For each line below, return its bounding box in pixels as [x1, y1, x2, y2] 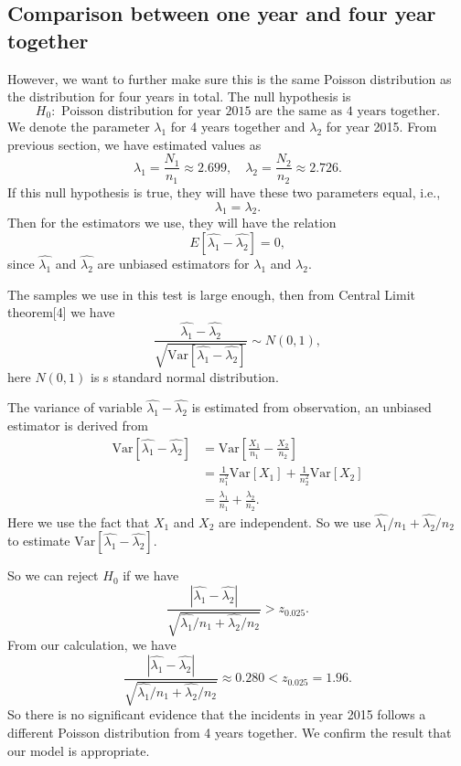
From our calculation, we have [7, 635, 177, 654]
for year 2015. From [326, 117, 437, 136]
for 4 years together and [170, 117, 306, 136]
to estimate [7, 531, 70, 550]
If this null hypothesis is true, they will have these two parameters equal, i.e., [7, 182, 441, 201]
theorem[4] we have [7, 303, 115, 322]
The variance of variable [7, 398, 143, 417]
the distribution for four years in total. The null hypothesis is [7, 87, 351, 106]
